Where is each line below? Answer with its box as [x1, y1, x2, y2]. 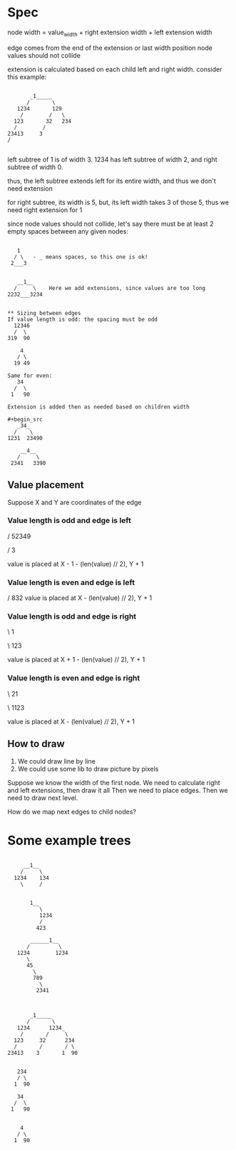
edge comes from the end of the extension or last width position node [7, 44, 212, 52]
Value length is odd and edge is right [7, 611, 137, 621]
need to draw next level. [7, 794, 78, 802]
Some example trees [7, 832, 132, 849]
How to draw [7, 738, 65, 750]
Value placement [7, 479, 84, 491]
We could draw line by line [17, 756, 96, 765]
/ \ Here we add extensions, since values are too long [14, 284, 205, 291]
